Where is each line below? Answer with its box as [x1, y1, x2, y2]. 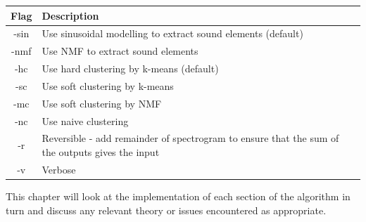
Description [42, 8, 99, 22]
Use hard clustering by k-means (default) [42, 61, 219, 76]
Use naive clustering [42, 113, 129, 128]
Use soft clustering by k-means [42, 78, 174, 93]
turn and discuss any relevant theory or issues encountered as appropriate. [6, 202, 327, 217]
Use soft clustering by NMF [42, 96, 162, 110]
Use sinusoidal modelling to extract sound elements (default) [42, 26, 303, 41]
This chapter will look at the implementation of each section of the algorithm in [6, 188, 351, 203]
